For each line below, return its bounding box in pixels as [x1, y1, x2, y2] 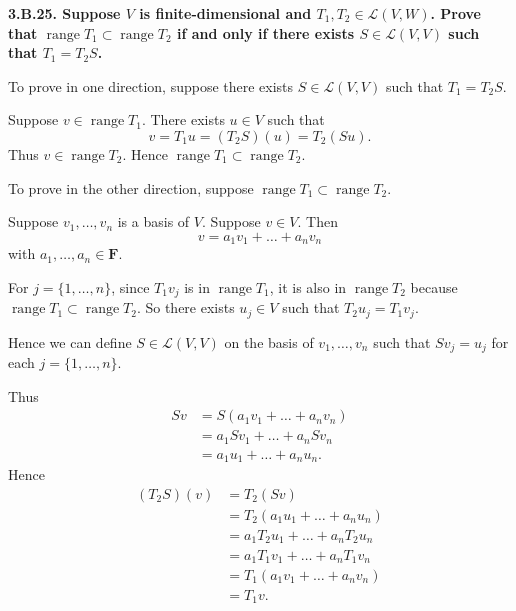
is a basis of [117, 211, 190, 232]
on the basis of [224, 331, 314, 352]
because [410, 276, 458, 297]
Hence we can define [8, 331, 132, 352]
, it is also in [269, 276, 347, 297]
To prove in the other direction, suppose [8, 177, 254, 198]
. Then [297, 211, 338, 232]
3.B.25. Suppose [8, 3, 121, 23]
